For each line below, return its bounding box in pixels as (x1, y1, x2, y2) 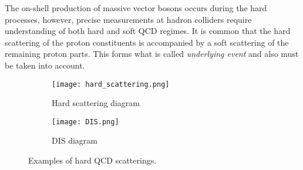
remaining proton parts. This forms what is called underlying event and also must (5, 47, 299, 60)
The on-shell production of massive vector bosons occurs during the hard (5, 2, 267, 13)
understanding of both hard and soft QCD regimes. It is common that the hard (5, 25, 291, 37)
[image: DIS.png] (52, 117, 119, 126)
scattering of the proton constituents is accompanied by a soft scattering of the (5, 36, 289, 48)
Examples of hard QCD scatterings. (28, 154, 157, 166)
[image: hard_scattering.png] (52, 80, 170, 89)
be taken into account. (5, 59, 85, 71)
